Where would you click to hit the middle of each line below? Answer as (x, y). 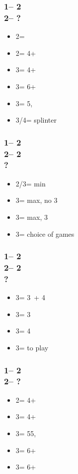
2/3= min (31, 183)
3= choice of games (45, 234)
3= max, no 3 (37, 200)
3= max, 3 (32, 217)
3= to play (32, 347)
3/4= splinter (36, 120)
